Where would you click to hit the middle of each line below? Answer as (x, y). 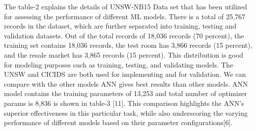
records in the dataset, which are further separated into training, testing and (120, 26)
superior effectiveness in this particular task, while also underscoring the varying (126, 113)
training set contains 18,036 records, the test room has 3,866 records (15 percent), (128, 45)
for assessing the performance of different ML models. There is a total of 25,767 (125, 16)
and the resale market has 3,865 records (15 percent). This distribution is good (124, 54)
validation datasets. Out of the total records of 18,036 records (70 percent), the (124, 35)
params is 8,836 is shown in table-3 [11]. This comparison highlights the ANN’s (124, 103)
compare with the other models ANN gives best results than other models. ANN (126, 83)
